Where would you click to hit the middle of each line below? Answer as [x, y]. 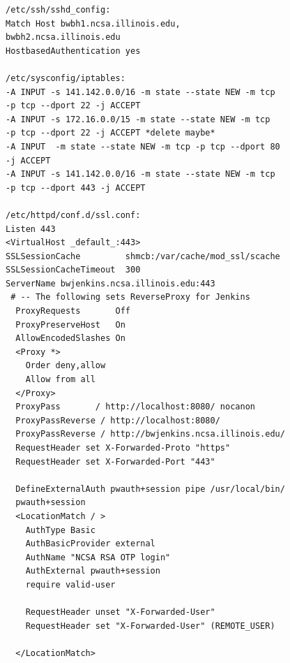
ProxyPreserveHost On [70, 325]
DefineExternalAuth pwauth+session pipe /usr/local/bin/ [150, 489]
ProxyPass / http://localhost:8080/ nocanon [135, 407]
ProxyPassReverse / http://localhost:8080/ [118, 420]
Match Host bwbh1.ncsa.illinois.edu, [93, 23]
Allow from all [60, 380]
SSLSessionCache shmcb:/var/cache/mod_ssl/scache [143, 256]
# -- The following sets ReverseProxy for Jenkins [130, 297]
